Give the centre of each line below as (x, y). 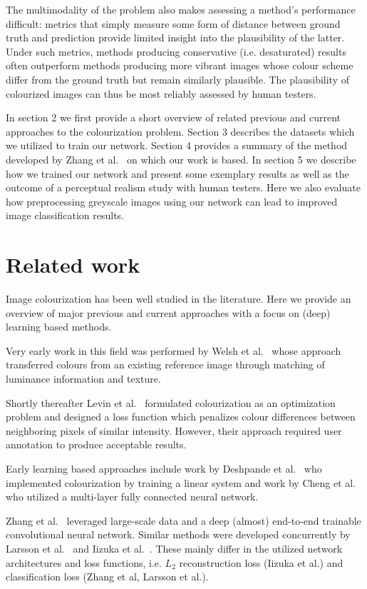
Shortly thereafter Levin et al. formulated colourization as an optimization (171, 402)
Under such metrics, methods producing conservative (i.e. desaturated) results (176, 51)
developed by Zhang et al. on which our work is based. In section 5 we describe (181, 159)
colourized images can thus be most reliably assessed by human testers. (161, 93)
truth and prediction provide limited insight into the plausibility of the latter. (175, 37)
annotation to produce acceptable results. (96, 444)
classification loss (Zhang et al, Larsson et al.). (107, 577)
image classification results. (65, 215)
